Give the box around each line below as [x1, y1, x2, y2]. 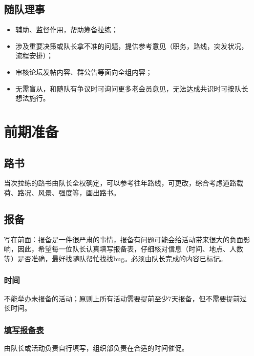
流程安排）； [15, 50, 53, 61]
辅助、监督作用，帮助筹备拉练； [15, 24, 118, 35]
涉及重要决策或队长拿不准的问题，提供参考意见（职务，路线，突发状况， [15, 41, 248, 51]
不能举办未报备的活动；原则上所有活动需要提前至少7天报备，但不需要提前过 [4, 293, 247, 303]
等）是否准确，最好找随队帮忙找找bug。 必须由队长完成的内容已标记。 [4, 253, 227, 263]
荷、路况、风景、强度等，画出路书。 [4, 187, 120, 197]
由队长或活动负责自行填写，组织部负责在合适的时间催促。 [4, 343, 189, 353]
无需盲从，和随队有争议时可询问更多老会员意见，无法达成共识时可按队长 [15, 83, 248, 93]
